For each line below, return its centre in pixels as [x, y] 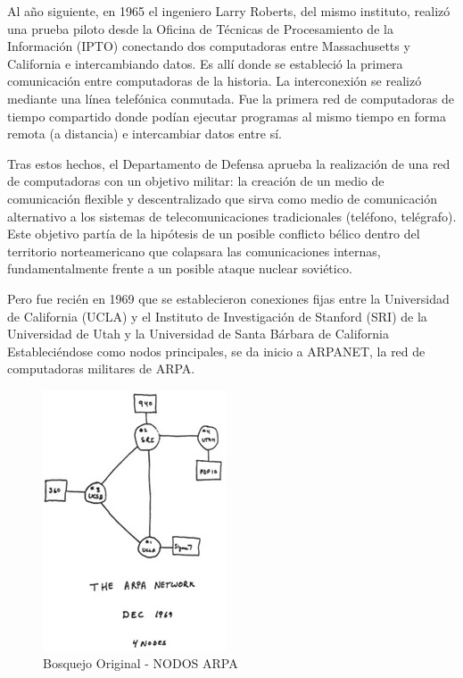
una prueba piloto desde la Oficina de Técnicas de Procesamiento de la [200, 28]
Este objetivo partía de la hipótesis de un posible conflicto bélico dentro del [214, 234]
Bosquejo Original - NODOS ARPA [141, 663]
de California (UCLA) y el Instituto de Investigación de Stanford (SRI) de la [217, 316]
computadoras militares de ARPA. [101, 368]
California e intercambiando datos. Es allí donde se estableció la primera [205, 63]
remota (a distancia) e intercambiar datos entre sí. [145, 134]
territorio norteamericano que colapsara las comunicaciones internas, [194, 251]
